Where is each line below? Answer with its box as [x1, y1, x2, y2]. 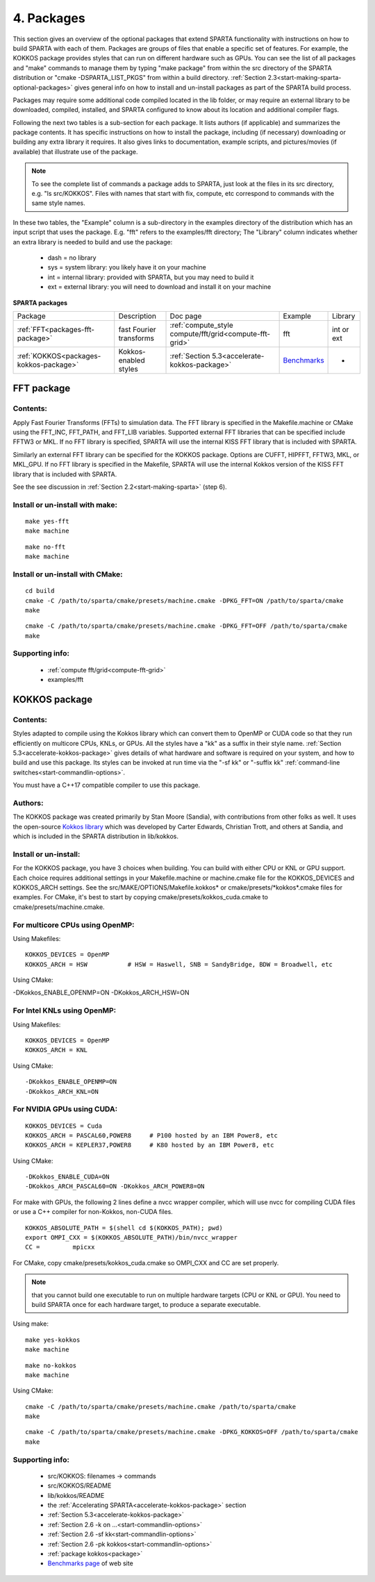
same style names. [31, 199, 86, 208]
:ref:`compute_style [169, 320, 233, 330]
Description [118, 311, 156, 321]
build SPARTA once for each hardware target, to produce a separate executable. [31, 1300, 261, 1308]
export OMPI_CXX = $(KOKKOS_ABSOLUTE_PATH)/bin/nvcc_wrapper [25, 1233, 237, 1242]
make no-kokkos [25, 1361, 77, 1369]
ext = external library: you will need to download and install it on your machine [47, 283, 272, 291]
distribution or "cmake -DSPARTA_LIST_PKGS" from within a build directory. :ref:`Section [12, 74, 267, 82]
